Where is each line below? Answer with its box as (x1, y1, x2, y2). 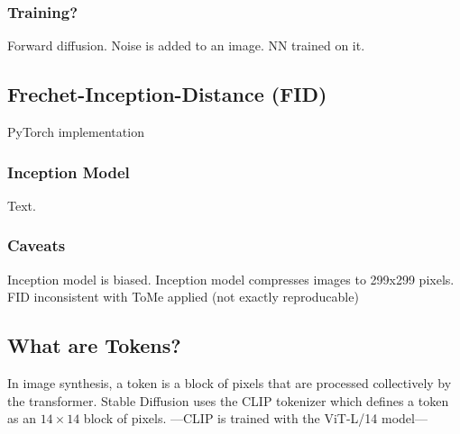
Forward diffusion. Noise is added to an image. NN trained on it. (7, 36, 365, 55)
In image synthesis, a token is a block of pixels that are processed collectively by (7, 374, 452, 393)
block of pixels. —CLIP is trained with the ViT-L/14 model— (83, 409, 428, 428)
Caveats (7, 234, 66, 257)
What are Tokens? (7, 331, 181, 359)
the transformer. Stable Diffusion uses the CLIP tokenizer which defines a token (7, 391, 449, 410)
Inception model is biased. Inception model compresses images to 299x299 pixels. (7, 269, 455, 288)
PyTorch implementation (7, 122, 144, 141)
